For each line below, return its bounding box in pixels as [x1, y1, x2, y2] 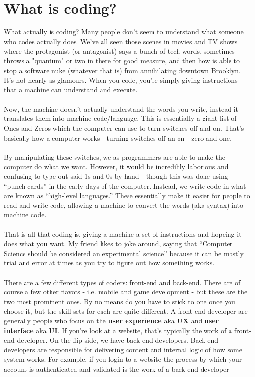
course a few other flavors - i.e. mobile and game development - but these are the [4, 287, 248, 297]
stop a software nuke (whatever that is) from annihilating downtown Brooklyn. [4, 65, 241, 75]
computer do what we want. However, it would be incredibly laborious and [4, 161, 229, 172]
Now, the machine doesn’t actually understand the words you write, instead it [4, 103, 238, 114]
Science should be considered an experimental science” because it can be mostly [4, 248, 244, 258]
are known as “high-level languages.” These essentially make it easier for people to [4, 190, 250, 201]
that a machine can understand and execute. [4, 84, 138, 94]
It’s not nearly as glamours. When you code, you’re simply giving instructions [4, 75, 238, 85]
